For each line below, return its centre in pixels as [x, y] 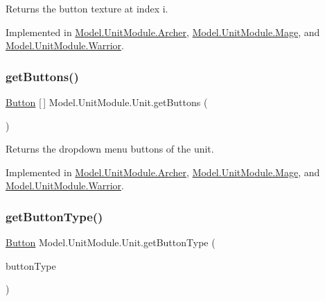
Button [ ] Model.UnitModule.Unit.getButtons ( [107, 102]
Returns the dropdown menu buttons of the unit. [110, 149]
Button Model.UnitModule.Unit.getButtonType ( [111, 242]
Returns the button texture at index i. [87, 8]
